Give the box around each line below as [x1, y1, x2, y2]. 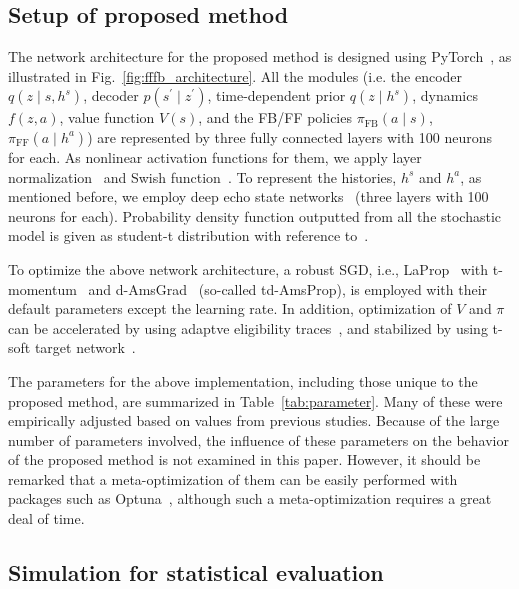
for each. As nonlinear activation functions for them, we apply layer [8, 146, 422, 167]
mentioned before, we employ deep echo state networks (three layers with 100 [8, 186, 489, 207]
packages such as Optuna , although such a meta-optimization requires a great [8, 488, 492, 509]
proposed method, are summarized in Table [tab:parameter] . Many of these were [8, 390, 503, 411]
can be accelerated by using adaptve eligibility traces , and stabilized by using [8, 317, 488, 338]
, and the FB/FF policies [198, 107, 352, 128]
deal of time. [8, 508, 85, 529]
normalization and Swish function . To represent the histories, [8, 166, 397, 187]
